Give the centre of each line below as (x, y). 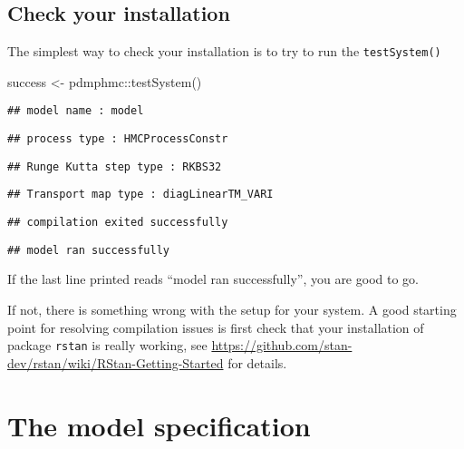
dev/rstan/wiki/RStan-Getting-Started (116, 362)
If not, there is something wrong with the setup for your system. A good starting (232, 309)
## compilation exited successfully (118, 223)
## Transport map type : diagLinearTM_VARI (140, 195)
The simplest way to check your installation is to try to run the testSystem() (224, 51)
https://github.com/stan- (282, 345)
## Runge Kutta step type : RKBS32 (115, 166)
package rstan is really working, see (107, 345)
